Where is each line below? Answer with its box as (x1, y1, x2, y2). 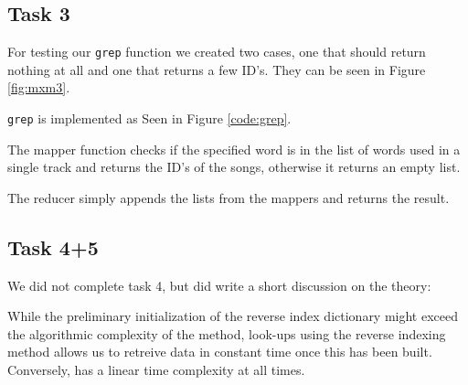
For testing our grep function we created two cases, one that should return (7, 42, 426, 61)
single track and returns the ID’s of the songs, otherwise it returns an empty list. (7, 157, 461, 176)
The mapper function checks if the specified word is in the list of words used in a (7, 139, 461, 158)
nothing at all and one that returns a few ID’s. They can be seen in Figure (7, 59, 426, 79)
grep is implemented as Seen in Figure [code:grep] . (7, 109, 292, 128)
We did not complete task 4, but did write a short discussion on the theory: (7, 275, 431, 294)
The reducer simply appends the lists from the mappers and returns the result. (7, 187, 450, 207)
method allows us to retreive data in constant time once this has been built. (7, 342, 432, 361)
